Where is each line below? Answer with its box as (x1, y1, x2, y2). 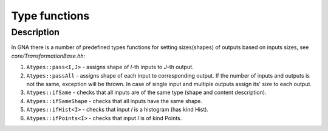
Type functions (11, 9, 90, 22)
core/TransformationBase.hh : (11, 52, 86, 59)
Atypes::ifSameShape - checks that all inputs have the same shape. (26, 97, 203, 104)
